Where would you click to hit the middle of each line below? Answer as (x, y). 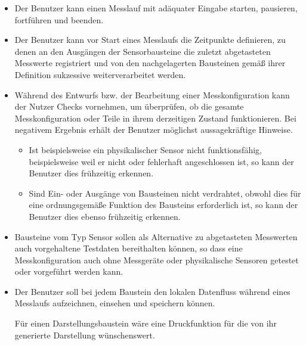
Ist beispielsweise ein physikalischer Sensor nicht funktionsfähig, (145, 149)
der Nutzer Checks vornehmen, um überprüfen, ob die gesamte (129, 106)
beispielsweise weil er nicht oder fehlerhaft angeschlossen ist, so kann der (161, 161)
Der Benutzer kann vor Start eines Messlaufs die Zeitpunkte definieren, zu (150, 40)
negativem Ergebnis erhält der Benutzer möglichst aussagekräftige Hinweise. (154, 130)
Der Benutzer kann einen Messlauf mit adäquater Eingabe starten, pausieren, (156, 8)
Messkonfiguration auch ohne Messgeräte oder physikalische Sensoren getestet (157, 259)
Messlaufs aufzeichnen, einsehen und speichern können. (115, 303)
